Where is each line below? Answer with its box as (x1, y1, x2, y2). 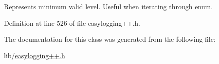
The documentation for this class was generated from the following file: (4, 34, 216, 44)
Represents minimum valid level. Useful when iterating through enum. (4, 1, 213, 11)
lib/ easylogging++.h (4, 50, 65, 60)
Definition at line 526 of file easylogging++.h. (4, 17, 140, 28)
